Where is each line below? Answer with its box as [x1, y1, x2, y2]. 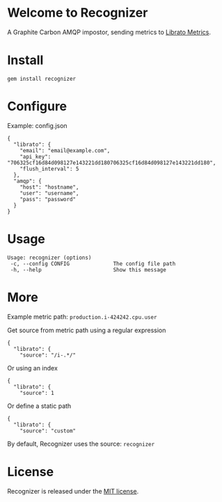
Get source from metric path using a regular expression [7, 326, 166, 334]
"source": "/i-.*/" [19, 352, 77, 359]
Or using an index [7, 363, 58, 372]
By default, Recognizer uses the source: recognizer [7, 439, 155, 448]
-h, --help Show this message [10, 266, 167, 273]
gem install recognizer [7, 75, 77, 82]
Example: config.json [7, 121, 68, 130]
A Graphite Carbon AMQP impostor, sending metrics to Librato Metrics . [7, 28, 211, 36]
